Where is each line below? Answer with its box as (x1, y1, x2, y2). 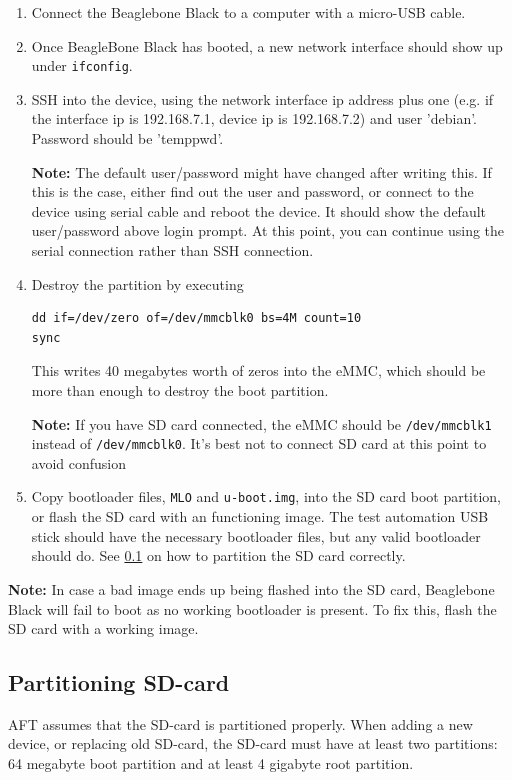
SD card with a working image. (8, 618, 199, 639)
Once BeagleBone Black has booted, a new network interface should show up (31, 35, 503, 56)
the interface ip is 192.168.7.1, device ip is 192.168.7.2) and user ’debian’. (31, 108, 478, 129)
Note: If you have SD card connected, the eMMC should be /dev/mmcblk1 (31, 413, 492, 434)
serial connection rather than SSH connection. (31, 240, 314, 260)
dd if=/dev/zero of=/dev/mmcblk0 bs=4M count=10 (31, 311, 362, 326)
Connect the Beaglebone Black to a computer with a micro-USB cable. (31, 2, 466, 22)
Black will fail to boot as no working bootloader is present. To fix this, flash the (8, 598, 497, 619)
